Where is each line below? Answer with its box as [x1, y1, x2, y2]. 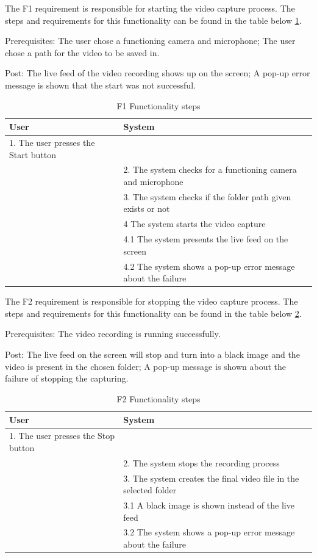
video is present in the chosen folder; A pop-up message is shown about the [5, 360, 287, 372]
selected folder [123, 484, 177, 496]
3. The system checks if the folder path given [123, 190, 291, 203]
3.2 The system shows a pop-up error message [123, 526, 295, 538]
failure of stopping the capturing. [5, 372, 129, 385]
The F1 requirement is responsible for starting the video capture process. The [5, 2, 295, 14]
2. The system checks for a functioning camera [123, 163, 297, 176]
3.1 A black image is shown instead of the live [123, 499, 294, 511]
